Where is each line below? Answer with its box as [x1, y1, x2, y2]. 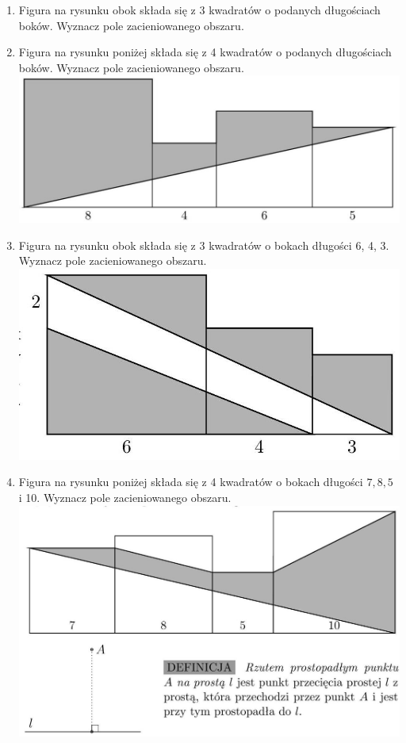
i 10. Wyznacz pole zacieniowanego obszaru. [18, 489, 232, 506]
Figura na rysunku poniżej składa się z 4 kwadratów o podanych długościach [18, 44, 392, 60]
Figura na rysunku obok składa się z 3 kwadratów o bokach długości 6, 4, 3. [18, 236, 389, 253]
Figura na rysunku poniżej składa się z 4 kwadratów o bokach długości [18, 473, 363, 490]
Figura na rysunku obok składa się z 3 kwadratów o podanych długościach [18, 2, 381, 17]
